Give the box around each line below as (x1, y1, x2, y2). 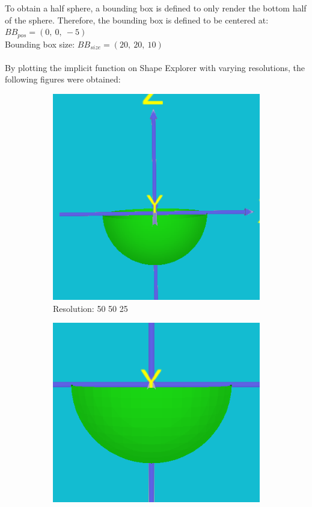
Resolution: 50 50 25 (53, 302, 128, 314)
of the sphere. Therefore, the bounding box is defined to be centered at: (5, 13, 269, 26)
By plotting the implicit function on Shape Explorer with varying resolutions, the (5, 61, 305, 73)
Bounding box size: (5, 37, 75, 50)
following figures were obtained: (5, 73, 121, 86)
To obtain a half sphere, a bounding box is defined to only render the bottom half (5, 2, 307, 14)
